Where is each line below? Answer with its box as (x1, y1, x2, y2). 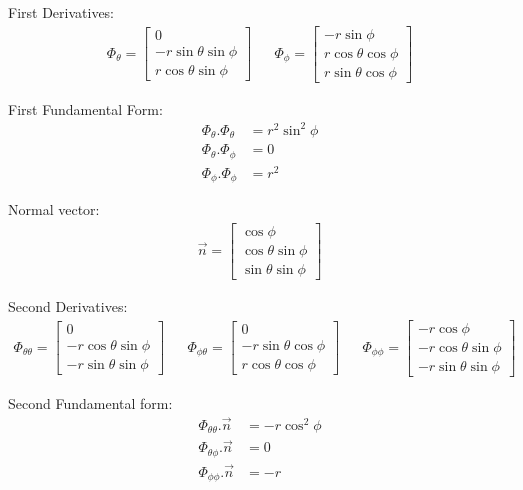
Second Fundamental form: (8, 392, 173, 413)
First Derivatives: (8, 2, 115, 22)
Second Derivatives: (8, 296, 128, 317)
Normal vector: (8, 199, 100, 220)
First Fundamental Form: (8, 98, 163, 119)
